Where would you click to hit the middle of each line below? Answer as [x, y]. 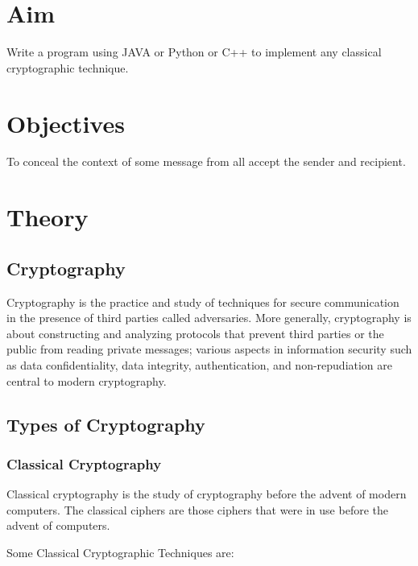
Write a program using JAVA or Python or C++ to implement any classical [194, 52]
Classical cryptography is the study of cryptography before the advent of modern [207, 494]
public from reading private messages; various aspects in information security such [209, 349]
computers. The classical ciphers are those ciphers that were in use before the [197, 509]
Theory [48, 217]
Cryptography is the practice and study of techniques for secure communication [203, 302]
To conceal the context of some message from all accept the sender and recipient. [206, 161]
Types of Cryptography [106, 424]
